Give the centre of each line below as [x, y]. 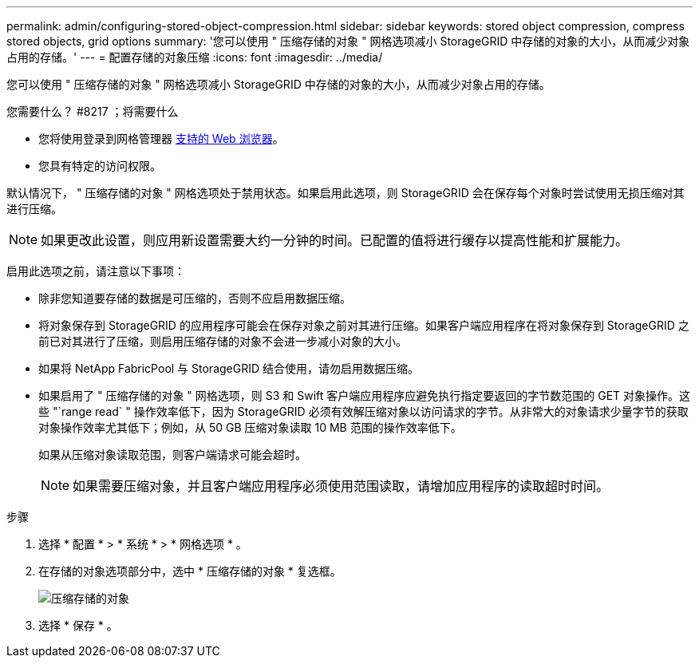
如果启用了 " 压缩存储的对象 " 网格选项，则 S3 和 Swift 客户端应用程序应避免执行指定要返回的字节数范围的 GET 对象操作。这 [365, 395]
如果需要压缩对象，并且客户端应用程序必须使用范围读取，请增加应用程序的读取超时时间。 [341, 486]
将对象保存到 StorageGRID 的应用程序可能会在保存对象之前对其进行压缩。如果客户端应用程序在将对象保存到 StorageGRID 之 [364, 325]
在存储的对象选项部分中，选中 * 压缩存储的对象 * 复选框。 [190, 571]
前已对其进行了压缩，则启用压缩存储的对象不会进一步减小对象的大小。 [223, 341]
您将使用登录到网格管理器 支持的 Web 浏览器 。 [161, 138]
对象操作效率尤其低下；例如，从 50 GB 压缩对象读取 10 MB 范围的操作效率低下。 [250, 427]
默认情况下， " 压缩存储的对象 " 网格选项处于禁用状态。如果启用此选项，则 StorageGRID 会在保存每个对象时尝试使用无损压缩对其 [346, 193]
